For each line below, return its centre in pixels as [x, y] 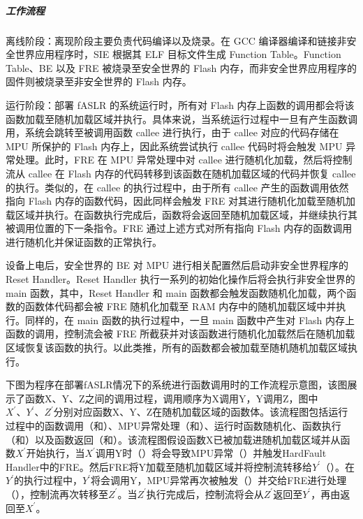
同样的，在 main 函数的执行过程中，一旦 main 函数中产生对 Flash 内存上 [190, 320]
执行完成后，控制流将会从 [205, 494]
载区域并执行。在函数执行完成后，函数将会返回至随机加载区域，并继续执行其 [181, 214]
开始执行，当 [55, 453]
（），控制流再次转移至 [57, 494]
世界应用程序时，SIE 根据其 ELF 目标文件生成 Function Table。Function [178, 54]
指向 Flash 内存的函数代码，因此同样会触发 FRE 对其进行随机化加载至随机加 [180, 201]
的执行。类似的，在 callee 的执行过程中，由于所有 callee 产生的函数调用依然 [177, 187]
